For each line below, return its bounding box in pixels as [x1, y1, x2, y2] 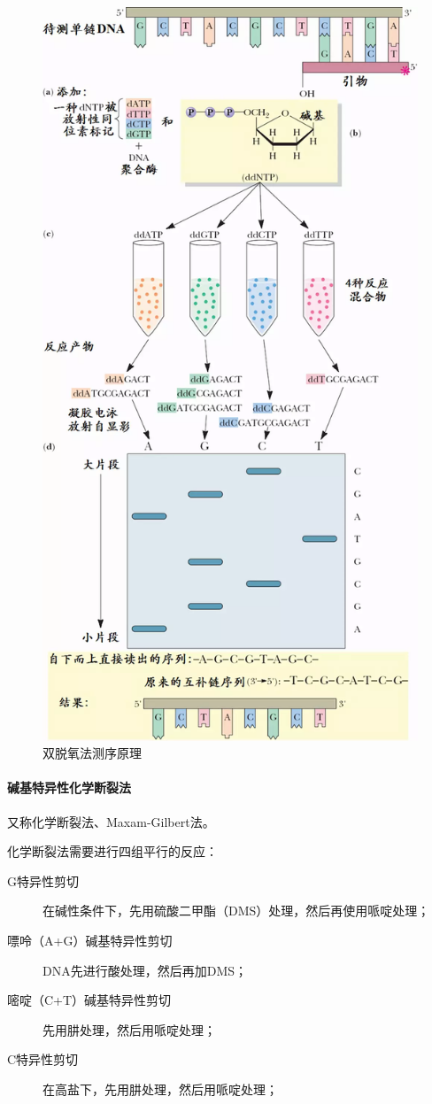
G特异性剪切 [7, 871, 79, 890]
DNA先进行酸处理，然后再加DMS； [42, 961, 248, 979]
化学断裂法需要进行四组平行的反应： [7, 842, 218, 861]
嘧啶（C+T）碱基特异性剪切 [7, 991, 172, 1009]
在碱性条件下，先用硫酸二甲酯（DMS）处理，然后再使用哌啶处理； [42, 901, 430, 920]
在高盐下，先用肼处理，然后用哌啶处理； [42, 1079, 278, 1098]
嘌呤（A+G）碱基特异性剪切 [7, 930, 173, 949]
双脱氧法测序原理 [42, 744, 142, 762]
